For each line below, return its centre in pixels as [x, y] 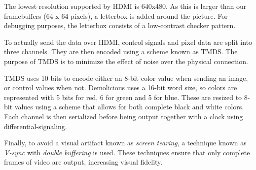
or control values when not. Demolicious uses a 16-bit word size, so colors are [121, 87]
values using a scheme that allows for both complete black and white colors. [129, 107]
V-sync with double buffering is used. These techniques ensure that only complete [127, 152]
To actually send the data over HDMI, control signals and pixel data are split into [128, 42]
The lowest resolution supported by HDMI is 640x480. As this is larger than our [125, 6]
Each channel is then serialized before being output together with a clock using [124, 116]
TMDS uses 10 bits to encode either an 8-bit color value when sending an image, [126, 78]
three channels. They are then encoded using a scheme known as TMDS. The [121, 51]
